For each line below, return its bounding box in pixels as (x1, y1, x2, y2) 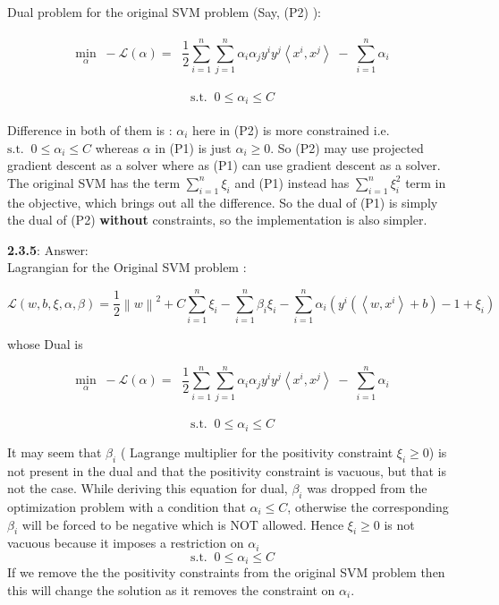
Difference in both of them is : (7, 120, 173, 139)
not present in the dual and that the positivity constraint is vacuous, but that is (7, 461, 446, 480)
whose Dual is (7, 335, 83, 354)
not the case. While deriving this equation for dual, (7, 479, 288, 498)
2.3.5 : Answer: (7, 240, 89, 259)
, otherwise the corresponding (287, 497, 449, 516)
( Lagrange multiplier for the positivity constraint (120, 442, 393, 461)
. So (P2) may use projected (270, 138, 424, 157)
